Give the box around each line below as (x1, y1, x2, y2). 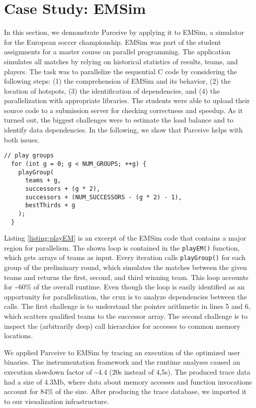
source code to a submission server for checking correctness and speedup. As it (4, 105, 243, 115)
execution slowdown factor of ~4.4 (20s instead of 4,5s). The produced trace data (4, 367, 251, 377)
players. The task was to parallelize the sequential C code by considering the (4, 66, 237, 76)
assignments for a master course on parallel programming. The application (4, 46, 231, 57)
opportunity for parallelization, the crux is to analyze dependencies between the (4, 291, 247, 301)
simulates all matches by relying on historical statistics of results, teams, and (4, 56, 238, 66)
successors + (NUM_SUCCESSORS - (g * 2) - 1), (25, 193, 182, 201)
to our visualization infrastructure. (4, 396, 109, 406)
